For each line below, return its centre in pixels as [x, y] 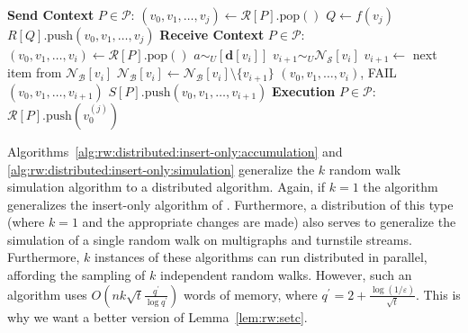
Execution [303, 90]
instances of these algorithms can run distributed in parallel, [261, 257]
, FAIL [378, 72]
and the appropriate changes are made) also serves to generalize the [269, 222]
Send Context [51, 14]
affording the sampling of [76, 275]
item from [35, 72]
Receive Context [212, 34]
